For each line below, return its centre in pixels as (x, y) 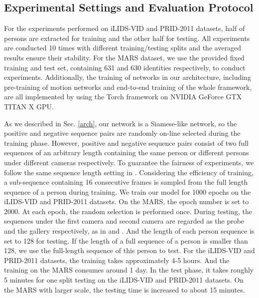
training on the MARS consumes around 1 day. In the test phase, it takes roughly (129, 270)
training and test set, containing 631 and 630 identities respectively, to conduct (125, 67)
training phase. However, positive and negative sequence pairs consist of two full (126, 143)
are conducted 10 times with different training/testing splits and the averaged (123, 48)
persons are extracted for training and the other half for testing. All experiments (127, 38)
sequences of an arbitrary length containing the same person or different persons (127, 152)
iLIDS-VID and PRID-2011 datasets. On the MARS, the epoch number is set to (127, 201)
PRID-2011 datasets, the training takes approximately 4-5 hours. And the (117, 260)
